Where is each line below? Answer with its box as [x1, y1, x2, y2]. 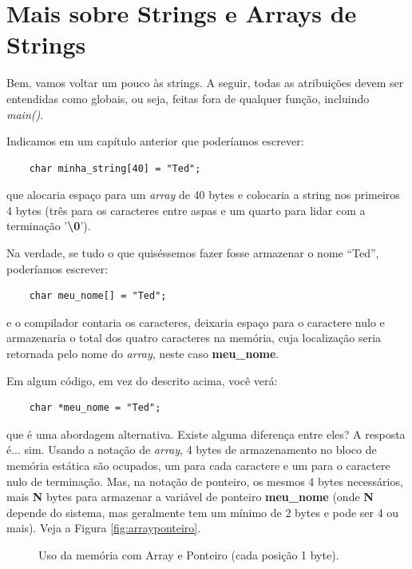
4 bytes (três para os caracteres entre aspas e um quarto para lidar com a [6, 201, 366, 218]
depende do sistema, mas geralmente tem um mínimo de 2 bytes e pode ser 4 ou [6, 503, 399, 520]
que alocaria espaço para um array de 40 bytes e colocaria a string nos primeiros [6, 186, 400, 203]
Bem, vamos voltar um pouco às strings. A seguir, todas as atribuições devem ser [6, 74, 404, 91]
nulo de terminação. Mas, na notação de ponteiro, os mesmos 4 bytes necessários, [6, 472, 403, 489]
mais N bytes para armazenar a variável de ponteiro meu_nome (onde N [6, 488, 374, 505]
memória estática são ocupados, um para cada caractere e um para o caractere [6, 457, 390, 473]
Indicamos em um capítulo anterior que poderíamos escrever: [6, 133, 304, 149]
